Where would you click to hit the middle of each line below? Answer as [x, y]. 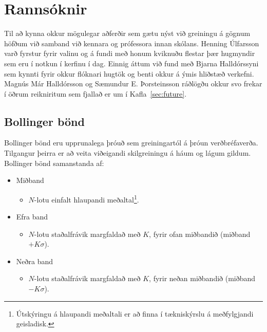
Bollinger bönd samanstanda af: [54, 163]
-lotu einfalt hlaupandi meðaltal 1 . [87, 198]
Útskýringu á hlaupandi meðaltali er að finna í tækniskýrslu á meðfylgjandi [135, 313]
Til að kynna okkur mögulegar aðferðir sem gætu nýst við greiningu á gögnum [127, 33]
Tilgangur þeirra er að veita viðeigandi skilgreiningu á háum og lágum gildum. [128, 153]
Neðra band [35, 261]
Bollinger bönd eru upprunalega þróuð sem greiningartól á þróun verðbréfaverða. [131, 143]
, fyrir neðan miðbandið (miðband [202, 278]
